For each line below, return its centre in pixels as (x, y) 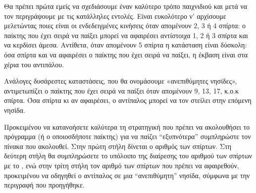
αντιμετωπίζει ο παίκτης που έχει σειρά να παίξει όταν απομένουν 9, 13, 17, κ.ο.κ (122, 90)
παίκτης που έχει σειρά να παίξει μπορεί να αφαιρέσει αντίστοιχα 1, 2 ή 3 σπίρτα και (126, 35)
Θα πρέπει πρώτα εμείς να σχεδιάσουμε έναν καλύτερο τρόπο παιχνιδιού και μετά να (126, 6)
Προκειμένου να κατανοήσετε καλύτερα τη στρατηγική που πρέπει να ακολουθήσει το (127, 126)
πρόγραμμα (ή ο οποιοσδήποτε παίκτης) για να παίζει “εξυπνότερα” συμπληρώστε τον (128, 136)
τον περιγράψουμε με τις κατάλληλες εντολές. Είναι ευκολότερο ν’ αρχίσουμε (115, 16)
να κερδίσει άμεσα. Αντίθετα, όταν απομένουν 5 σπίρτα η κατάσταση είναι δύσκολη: (126, 45)
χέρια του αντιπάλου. (34, 64)
